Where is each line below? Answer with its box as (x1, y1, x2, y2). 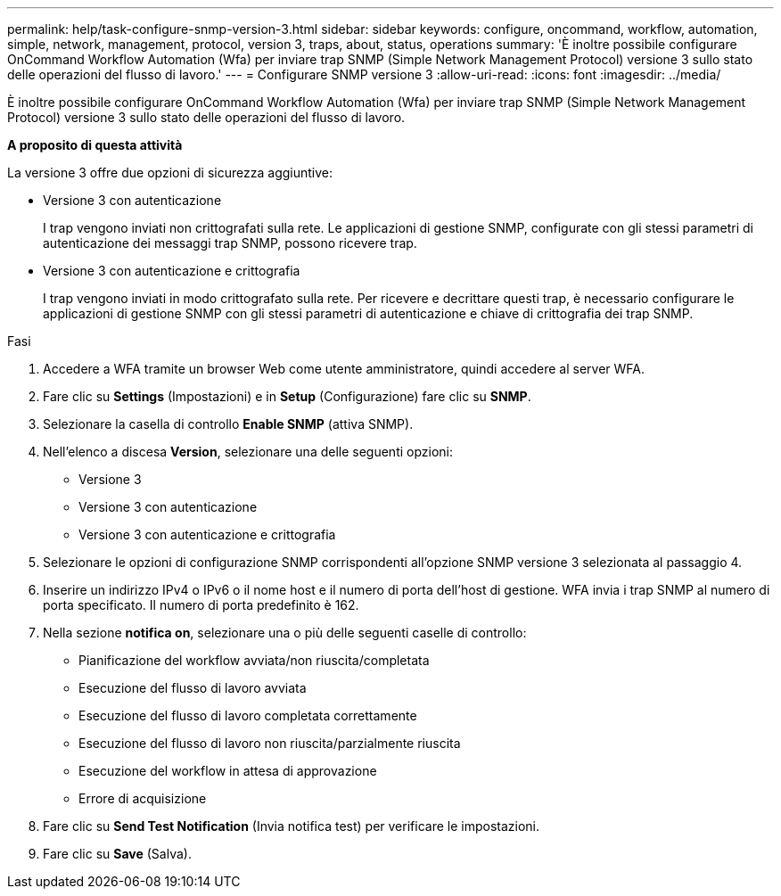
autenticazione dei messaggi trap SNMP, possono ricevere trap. (43, 235, 417, 251)
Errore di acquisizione (78, 791, 207, 806)
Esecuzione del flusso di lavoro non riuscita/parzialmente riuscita (78, 736, 461, 751)
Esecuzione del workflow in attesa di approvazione (78, 763, 377, 778)
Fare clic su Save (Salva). (43, 846, 192, 861)
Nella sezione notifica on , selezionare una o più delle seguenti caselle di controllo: (43, 625, 527, 640)
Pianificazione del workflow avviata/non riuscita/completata (78, 653, 430, 668)
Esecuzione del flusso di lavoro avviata (78, 680, 307, 695)
